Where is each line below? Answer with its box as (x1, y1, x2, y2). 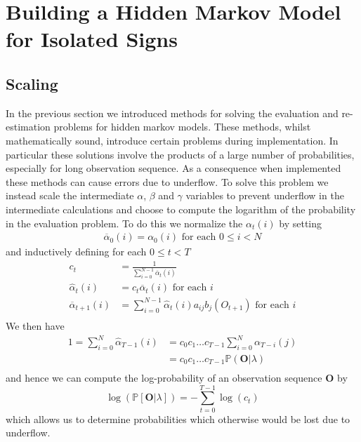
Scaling (6, 72, 58, 94)
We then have (6, 318, 65, 333)
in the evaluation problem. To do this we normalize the (6, 215, 243, 230)
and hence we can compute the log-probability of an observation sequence (6, 370, 322, 384)
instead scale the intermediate (6, 188, 134, 203)
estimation (6, 119, 51, 134)
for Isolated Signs (6, 25, 178, 53)
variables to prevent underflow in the (185, 188, 344, 203)
